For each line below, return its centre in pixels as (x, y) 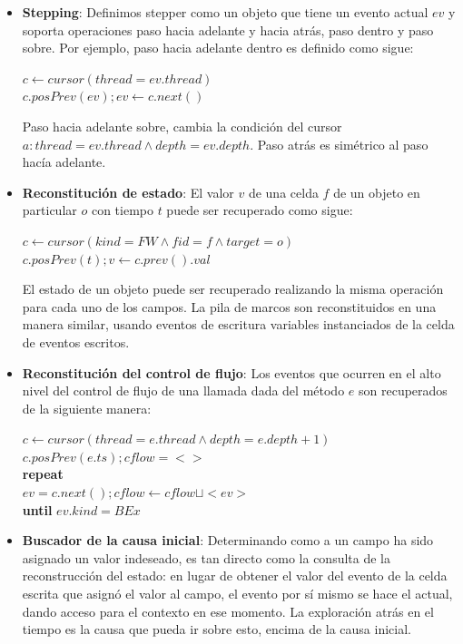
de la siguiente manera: (87, 408)
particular (49, 210)
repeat (43, 474)
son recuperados (403, 390)
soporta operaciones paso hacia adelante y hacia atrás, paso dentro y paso (228, 29)
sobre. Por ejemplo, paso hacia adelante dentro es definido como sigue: (218, 48)
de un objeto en (377, 192)
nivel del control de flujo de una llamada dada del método (183, 390)
